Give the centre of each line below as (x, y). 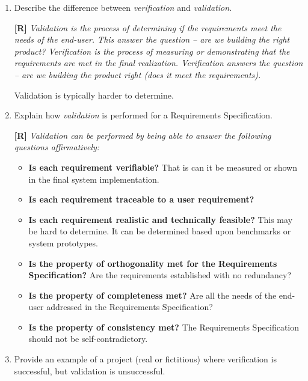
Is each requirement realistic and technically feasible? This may (161, 219)
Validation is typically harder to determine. (94, 95)
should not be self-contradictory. (88, 339)
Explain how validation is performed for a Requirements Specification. (143, 115)
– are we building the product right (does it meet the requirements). (137, 74)
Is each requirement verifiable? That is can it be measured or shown (163, 167)
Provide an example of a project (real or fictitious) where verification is (145, 359)
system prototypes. (63, 242)
